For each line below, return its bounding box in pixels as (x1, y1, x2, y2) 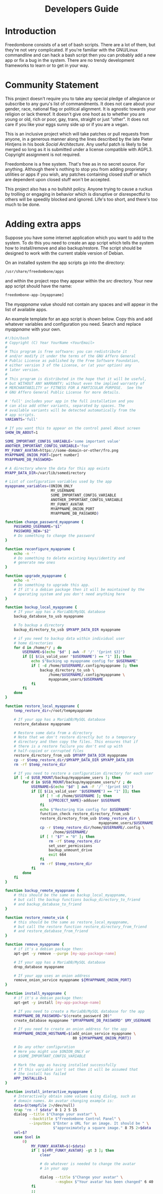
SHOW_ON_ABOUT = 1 (5, 430, 38, 435)
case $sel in (14, 1135, 40, 1139)
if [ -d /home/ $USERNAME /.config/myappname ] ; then (31, 663, 138, 668)
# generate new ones (14, 560, 55, 565)
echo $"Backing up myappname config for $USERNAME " (31, 659, 138, 664)
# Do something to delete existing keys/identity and (14, 556, 125, 560)
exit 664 (48, 852, 67, 858)
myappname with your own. (5, 326, 61, 332)
